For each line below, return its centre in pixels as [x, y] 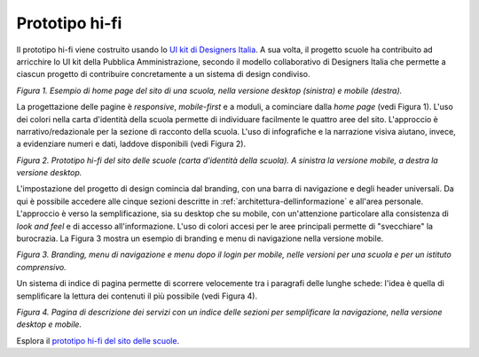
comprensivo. [41, 267]
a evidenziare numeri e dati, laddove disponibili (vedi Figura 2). [131, 144]
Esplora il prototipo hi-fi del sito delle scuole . [98, 340]
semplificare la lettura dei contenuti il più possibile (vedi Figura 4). [137, 296]
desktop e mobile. [49, 324]
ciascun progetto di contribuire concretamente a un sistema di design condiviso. [163, 74]
